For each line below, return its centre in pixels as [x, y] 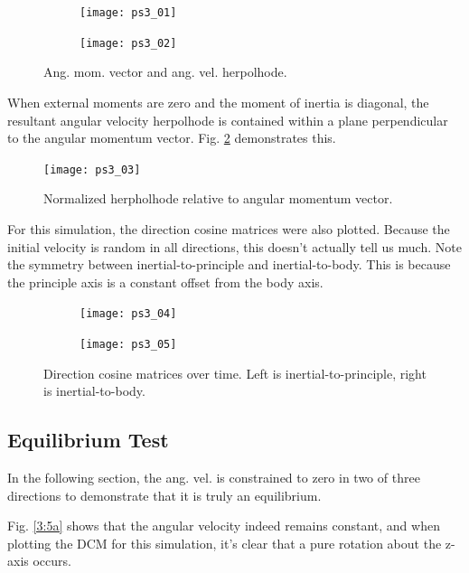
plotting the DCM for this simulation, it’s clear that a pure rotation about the [225, 543]
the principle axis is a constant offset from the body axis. [165, 282]
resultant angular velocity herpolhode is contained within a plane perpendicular [228, 120]
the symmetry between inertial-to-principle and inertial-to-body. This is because [229, 264]
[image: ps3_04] [128, 314]
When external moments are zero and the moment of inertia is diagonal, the [218, 102]
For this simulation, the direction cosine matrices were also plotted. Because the [229, 228]
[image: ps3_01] [128, 13]
